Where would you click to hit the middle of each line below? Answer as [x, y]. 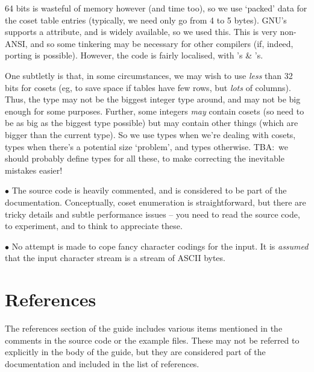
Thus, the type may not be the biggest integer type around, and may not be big [153, 99]
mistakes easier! [34, 170]
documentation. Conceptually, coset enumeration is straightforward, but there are [155, 202]
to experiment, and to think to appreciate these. [94, 226]
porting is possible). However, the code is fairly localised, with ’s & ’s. [134, 55]
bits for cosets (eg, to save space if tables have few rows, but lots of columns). [148, 87]
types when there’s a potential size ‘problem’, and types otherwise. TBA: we [147, 146]
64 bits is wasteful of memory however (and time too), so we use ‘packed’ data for [156, 8]
